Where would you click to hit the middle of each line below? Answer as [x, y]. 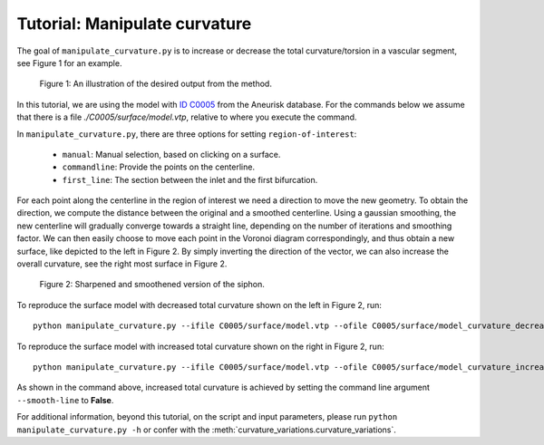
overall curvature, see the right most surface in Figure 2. [122, 264]
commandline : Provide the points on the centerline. [159, 167]
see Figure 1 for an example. [69, 63]
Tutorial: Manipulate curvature [134, 24]
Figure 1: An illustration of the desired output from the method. [155, 84]
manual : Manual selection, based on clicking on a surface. [171, 154]
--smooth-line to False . [65, 400]
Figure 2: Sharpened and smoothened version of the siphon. [152, 285]
